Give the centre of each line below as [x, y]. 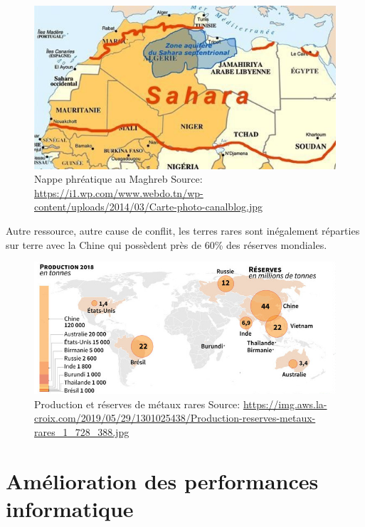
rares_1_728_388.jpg [82, 431]
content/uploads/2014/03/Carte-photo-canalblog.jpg [148, 207]
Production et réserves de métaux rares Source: [137, 404]
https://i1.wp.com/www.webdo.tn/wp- [119, 192]
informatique [70, 508]
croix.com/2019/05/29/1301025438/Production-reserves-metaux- [175, 418]
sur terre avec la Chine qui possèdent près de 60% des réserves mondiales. [166, 244]
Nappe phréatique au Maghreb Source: [118, 179]
